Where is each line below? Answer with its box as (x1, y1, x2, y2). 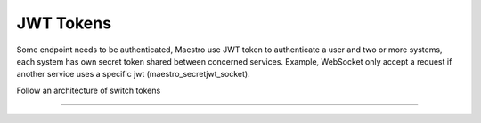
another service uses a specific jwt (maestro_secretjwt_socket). (16, 69, 250, 80)
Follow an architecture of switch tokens (16, 85, 161, 96)
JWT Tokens (16, 13, 111, 33)
